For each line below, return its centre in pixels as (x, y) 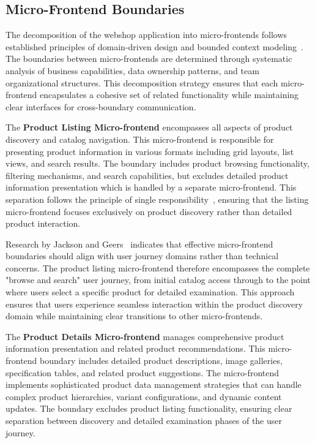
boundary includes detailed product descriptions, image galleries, (161, 361)
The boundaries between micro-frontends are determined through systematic (149, 59)
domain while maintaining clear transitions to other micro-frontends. (134, 316)
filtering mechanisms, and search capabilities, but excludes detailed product (147, 175)
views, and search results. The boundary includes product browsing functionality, (157, 163)
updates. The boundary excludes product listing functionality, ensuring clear (149, 408)
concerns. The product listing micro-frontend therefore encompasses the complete (158, 267)
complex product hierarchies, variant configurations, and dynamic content (144, 396)
